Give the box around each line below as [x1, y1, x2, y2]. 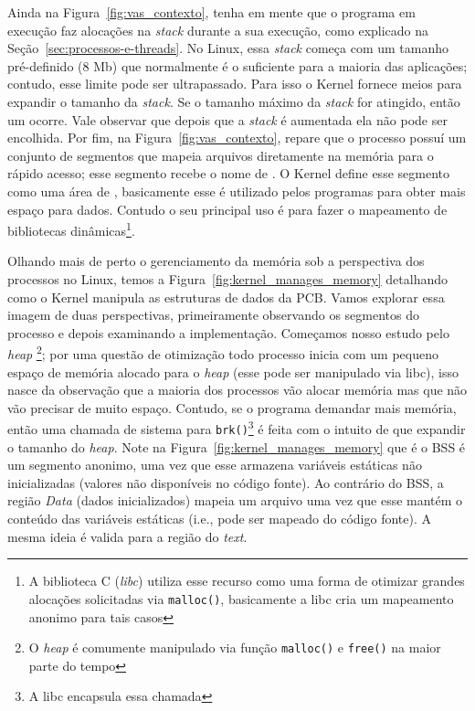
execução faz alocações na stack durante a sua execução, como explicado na [7, 20, 429, 39]
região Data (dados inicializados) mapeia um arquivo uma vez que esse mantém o [7, 491, 463, 510]
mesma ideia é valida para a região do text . [7, 526, 248, 546]
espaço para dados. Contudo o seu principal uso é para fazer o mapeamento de [7, 199, 448, 218]
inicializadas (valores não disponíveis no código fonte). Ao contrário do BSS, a [7, 472, 444, 492]
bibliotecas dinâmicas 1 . [7, 218, 135, 239]
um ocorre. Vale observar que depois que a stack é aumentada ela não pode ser [7, 110, 448, 129]
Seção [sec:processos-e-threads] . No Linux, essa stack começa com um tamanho [7, 38, 449, 58]
